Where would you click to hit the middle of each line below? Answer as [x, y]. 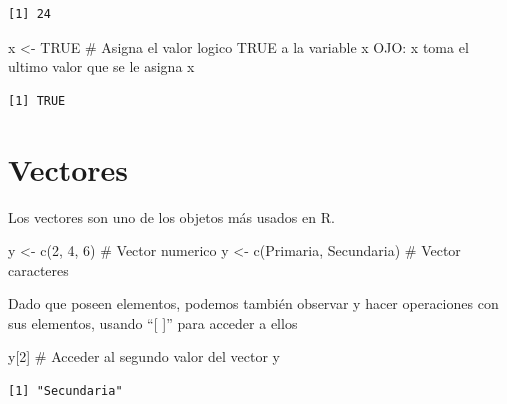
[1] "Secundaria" [65, 391]
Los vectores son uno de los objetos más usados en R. [171, 216]
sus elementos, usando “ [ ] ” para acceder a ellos [153, 322]
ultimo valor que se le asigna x [101, 66]
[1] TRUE [37, 100]
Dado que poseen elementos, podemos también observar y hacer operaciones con [253, 303]
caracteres [38, 269]
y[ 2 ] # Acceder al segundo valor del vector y [144, 356]
